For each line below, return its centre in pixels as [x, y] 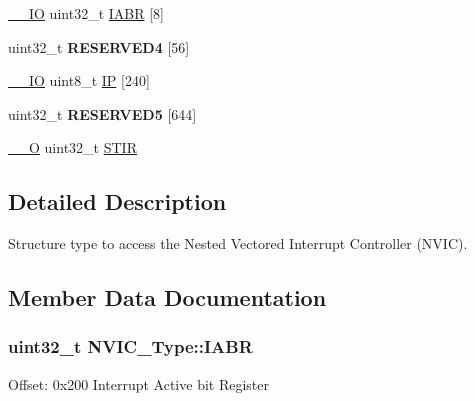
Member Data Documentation [167, 297]
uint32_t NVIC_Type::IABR [130, 346]
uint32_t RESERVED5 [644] [102, 113]
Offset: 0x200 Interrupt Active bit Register [139, 383]
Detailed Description [117, 201]
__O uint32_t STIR [72, 147]
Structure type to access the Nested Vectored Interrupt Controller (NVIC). [238, 243]
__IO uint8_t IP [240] [79, 80]
